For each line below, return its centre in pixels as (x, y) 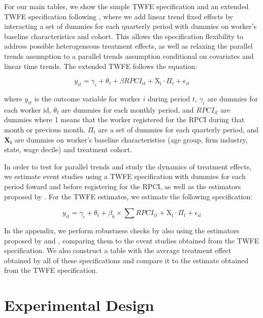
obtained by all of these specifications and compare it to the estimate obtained (126, 260)
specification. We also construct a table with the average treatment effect (118, 250)
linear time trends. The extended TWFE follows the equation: (101, 66)
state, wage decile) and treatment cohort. (68, 149)
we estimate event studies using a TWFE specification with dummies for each (125, 176)
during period (169, 98)
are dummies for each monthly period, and (127, 109)
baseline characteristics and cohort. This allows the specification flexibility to (124, 36)
